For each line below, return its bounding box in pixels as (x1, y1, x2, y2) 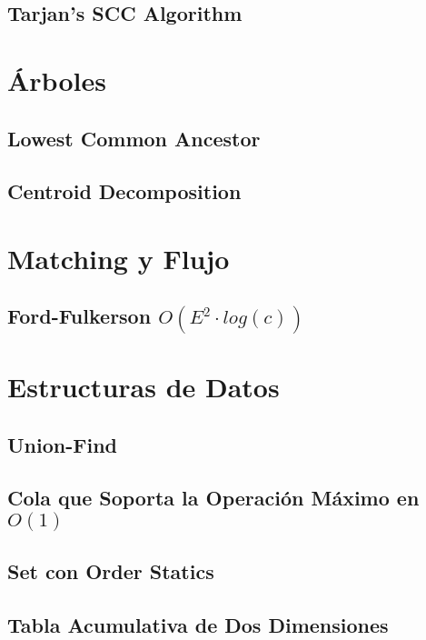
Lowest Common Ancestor (7, 124, 261, 152)
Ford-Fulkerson (7, 302, 152, 330)
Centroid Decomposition (7, 177, 242, 205)
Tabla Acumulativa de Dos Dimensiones (7, 610, 389, 638)
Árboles (7, 61, 106, 98)
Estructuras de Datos (7, 367, 280, 405)
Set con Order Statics (7, 557, 214, 585)
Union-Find (7, 430, 117, 458)
